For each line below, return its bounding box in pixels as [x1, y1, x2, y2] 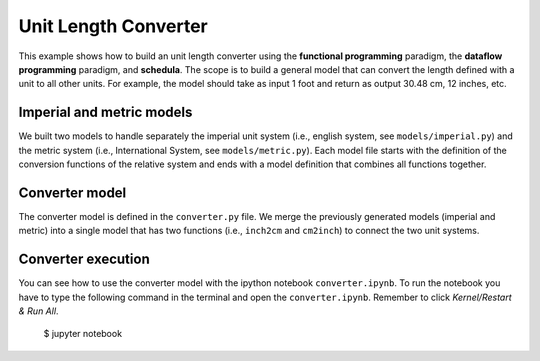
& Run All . [18, 305, 59, 317]
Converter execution [18, 251, 150, 268]
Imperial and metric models [18, 104, 193, 121]
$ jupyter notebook [43, 328, 123, 340]
